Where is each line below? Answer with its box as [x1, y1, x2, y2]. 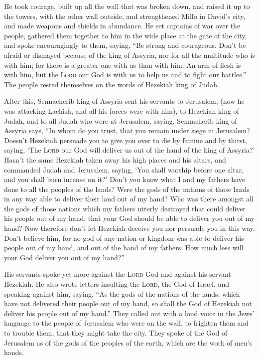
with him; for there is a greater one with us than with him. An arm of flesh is [4, 59, 241, 70]
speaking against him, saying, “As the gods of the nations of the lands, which [4, 288, 240, 299]
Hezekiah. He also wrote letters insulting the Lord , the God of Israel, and [4, 279, 230, 289]
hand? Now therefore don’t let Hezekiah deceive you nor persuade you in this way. [4, 223, 255, 233]
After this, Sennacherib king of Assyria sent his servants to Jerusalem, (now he [4, 96, 245, 106]
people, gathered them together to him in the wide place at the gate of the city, [4, 30, 247, 40]
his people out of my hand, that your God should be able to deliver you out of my [4, 213, 255, 223]
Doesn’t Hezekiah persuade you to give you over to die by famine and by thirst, [4, 135, 247, 145]
